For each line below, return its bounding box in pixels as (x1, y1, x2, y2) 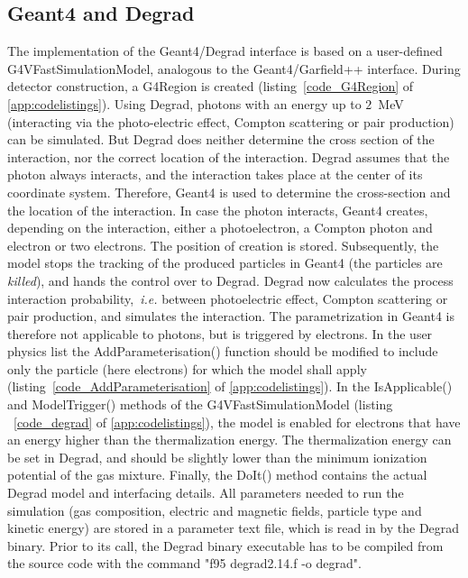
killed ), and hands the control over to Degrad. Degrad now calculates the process (7, 271, 454, 289)
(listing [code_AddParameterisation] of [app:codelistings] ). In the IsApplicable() (7, 377, 453, 396)
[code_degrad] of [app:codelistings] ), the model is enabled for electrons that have (14, 412, 461, 431)
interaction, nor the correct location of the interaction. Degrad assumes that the (7, 147, 450, 166)
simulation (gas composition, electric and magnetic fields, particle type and (7, 500, 422, 519)
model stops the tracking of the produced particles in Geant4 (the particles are (7, 253, 443, 272)
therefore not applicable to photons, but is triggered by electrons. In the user (7, 324, 433, 343)
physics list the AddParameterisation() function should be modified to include (7, 342, 438, 361)
